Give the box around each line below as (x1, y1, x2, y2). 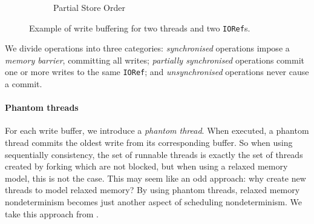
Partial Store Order (53, 1, 125, 13)
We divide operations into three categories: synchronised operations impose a (5, 42, 290, 54)
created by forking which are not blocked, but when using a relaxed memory (5, 160, 288, 173)
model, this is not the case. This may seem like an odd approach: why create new (5, 171, 306, 184)
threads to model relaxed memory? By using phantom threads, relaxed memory (5, 183, 300, 196)
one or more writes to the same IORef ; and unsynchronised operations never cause (5, 65, 309, 78)
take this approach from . (5, 207, 99, 220)
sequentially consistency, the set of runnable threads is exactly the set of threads (5, 148, 303, 160)
